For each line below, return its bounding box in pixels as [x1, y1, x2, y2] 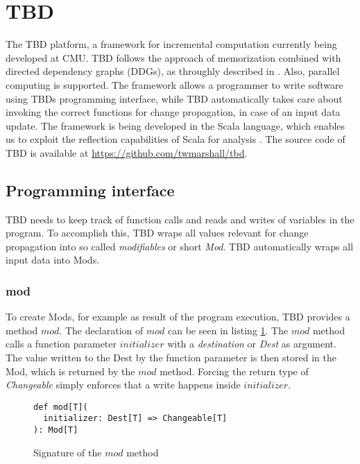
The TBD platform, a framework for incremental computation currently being [6, 37, 337, 51]
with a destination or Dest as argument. [167, 336, 336, 351]
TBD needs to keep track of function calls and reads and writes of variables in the [6, 212, 354, 226]
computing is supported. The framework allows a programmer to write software [6, 77, 343, 92]
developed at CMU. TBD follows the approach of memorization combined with [6, 50, 341, 65]
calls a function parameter [6, 336, 117, 351]
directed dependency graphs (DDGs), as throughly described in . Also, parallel [6, 64, 340, 78]
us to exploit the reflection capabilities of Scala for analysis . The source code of [6, 132, 345, 146]
